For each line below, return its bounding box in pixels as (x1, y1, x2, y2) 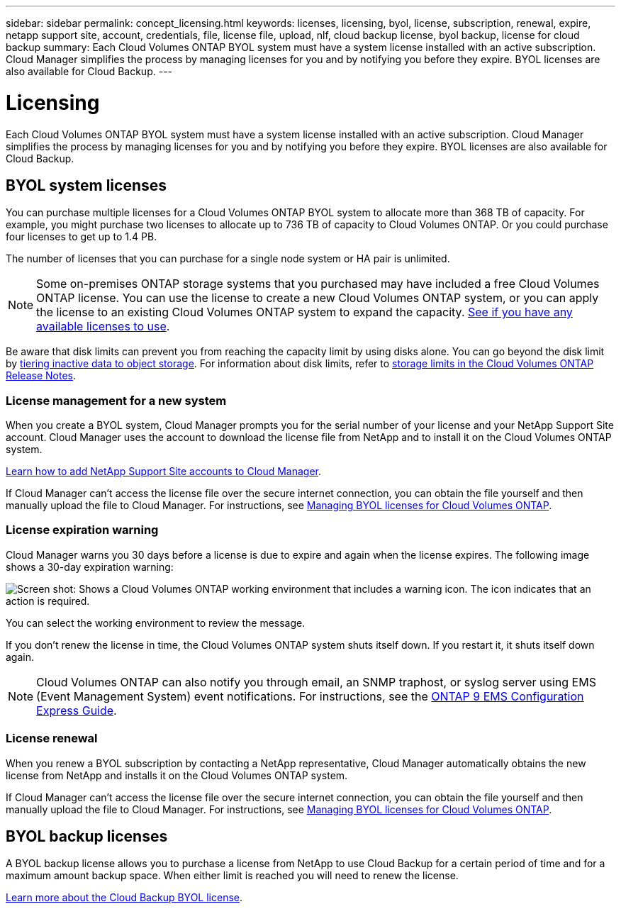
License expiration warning (6, 523, 159, 537)
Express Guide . (36, 703, 117, 718)
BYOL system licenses (6, 176, 167, 194)
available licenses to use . (36, 319, 170, 334)
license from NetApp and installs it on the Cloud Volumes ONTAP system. (6, 769, 348, 781)
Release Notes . (6, 369, 76, 382)
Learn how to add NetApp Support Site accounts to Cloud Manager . (6, 465, 322, 478)
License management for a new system (6, 393, 227, 408)
